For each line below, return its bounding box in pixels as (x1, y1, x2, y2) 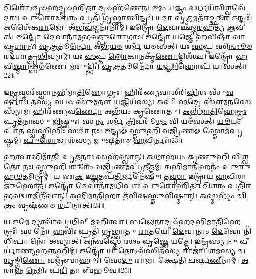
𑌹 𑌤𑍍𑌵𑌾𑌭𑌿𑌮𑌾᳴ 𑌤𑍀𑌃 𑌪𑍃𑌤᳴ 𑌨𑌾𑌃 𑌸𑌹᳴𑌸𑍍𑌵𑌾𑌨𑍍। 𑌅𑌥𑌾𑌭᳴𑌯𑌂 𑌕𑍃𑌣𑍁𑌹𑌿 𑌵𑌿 (4, 151, 241, 162)
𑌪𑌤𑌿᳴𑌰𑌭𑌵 (227, 180, 252, 191)
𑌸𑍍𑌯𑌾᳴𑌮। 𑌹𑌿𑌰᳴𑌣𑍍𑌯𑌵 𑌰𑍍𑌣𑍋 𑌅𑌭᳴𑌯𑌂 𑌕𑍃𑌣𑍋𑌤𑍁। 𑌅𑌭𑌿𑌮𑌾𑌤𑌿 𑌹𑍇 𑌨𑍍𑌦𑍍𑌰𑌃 (4, 105, 247, 116)
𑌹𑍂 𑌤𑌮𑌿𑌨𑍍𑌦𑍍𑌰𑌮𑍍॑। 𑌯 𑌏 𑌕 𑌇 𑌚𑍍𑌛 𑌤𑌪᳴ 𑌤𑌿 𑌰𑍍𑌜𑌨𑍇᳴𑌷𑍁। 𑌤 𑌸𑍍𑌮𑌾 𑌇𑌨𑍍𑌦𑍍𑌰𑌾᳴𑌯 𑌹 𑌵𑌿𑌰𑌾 (4, 171, 247, 181)
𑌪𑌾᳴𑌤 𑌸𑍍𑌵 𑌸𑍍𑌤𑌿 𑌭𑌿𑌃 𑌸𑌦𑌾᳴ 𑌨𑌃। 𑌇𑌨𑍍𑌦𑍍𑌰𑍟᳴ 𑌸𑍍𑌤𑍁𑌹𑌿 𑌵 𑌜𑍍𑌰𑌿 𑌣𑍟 (4, 125, 201, 136)
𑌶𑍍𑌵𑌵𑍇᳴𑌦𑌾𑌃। (224, 2, 246, 12)
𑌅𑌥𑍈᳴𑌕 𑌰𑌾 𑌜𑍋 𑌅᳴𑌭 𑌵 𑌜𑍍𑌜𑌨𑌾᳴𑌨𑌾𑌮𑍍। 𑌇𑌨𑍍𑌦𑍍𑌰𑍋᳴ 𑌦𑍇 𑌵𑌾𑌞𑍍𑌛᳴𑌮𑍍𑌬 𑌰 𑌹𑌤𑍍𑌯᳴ (4, 22, 224, 32)
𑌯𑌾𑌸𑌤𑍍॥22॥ (212, 60, 247, 70)
